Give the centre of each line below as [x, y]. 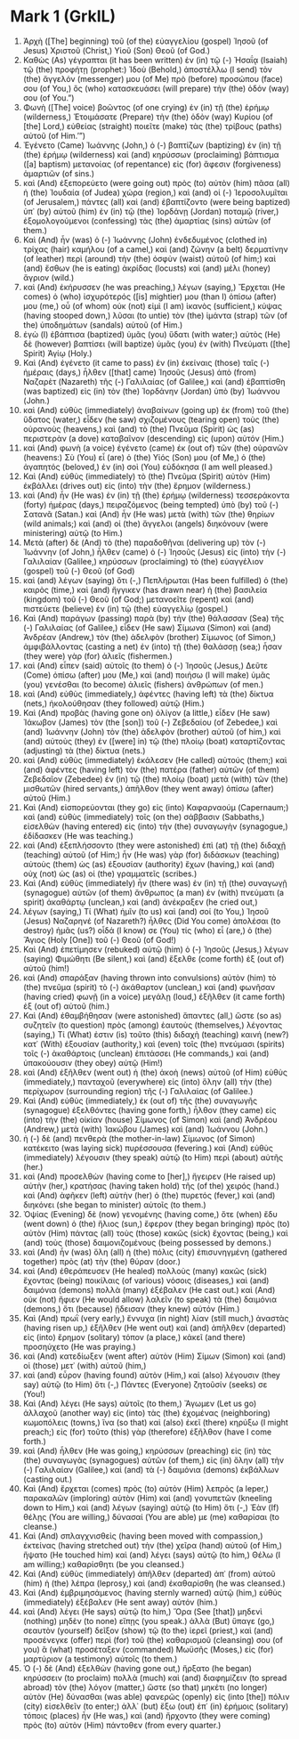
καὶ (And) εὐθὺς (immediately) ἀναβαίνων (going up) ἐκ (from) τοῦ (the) [156, 410]
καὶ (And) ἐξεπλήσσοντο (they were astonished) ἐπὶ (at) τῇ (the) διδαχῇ [154, 845]
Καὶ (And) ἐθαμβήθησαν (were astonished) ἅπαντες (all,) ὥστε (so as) [152, 1015]
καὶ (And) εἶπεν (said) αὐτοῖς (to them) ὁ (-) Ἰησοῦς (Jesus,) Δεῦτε [145, 665]
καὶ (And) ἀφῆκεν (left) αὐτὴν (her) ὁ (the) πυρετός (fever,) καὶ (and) [149, 1195]
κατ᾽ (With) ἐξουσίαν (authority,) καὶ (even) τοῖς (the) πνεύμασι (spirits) [154, 1044]
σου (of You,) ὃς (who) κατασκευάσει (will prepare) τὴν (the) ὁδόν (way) [156, 88]
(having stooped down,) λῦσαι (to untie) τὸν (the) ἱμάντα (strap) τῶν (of [155, 315]
